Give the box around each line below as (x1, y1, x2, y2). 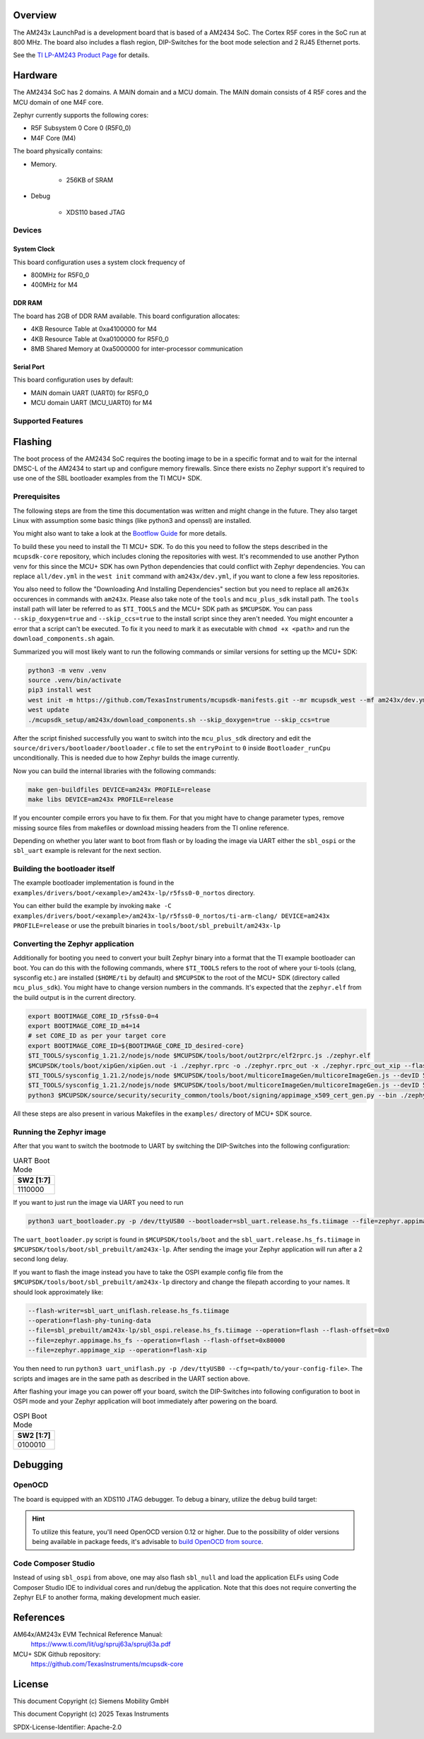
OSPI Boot (13, 1410, 47, 1420)
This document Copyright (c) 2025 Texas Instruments (13, 1710, 170, 1719)
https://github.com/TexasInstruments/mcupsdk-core (30, 1660, 184, 1668)
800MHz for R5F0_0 (30, 271, 90, 279)
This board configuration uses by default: (13, 375, 134, 384)
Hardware (13, 69, 58, 81)
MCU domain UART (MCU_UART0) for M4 (30, 399, 153, 407)
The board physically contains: (13, 147, 103, 155)
